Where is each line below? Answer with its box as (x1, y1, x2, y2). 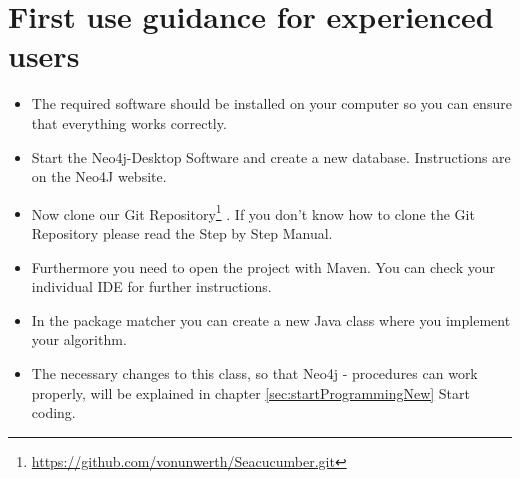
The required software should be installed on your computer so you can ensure (31, 93, 512, 114)
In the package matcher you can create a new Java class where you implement (31, 309, 511, 330)
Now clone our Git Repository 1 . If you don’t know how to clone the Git (31, 200, 475, 224)
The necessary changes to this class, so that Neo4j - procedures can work (31, 362, 478, 383)
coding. (31, 402, 76, 423)
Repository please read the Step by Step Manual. (31, 222, 333, 243)
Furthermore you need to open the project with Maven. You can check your (31, 256, 495, 277)
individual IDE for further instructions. (31, 276, 272, 297)
